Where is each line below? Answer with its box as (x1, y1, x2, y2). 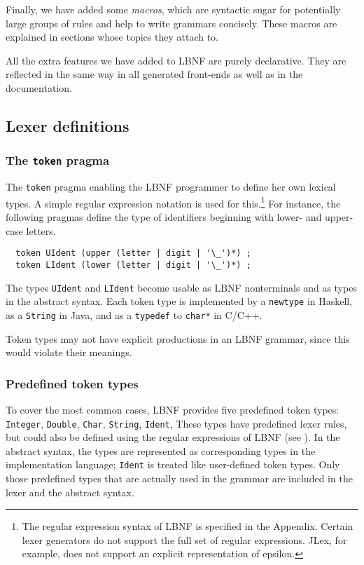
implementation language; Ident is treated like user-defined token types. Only (6, 457, 340, 472)
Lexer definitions (6, 114, 129, 136)
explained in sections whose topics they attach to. (6, 29, 219, 44)
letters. (26, 223, 56, 238)
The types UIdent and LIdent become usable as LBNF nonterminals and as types (6, 280, 357, 294)
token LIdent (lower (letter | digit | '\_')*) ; (15, 259, 251, 270)
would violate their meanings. (6, 345, 132, 360)
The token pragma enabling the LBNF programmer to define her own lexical (6, 179, 336, 194)
